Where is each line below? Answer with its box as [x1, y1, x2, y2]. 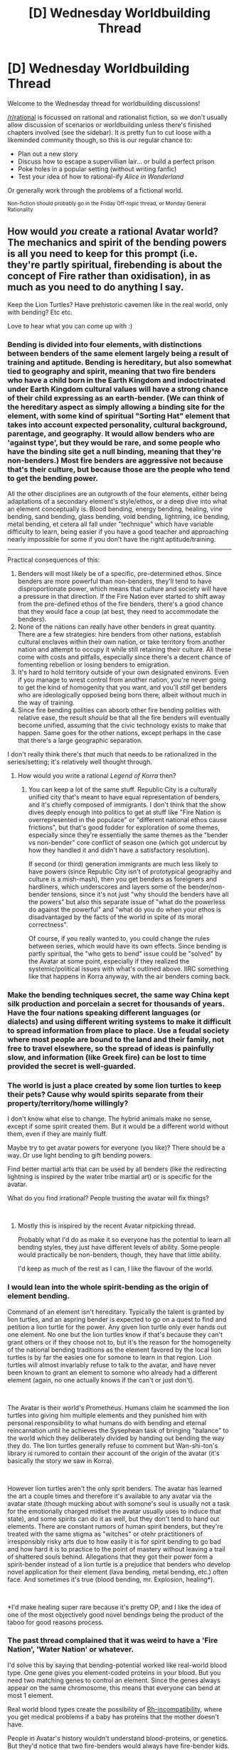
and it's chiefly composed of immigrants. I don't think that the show [28, 801, 226, 809]
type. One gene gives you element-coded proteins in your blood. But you [7, 1668, 221, 1676]
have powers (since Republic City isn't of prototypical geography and [28, 867, 232, 876]
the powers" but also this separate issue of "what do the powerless [28, 898, 225, 906]
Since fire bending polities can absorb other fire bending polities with [17, 706, 221, 714]
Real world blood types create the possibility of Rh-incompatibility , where [7, 1704, 223, 1714]
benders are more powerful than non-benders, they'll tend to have [17, 577, 212, 586]
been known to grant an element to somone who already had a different [7, 1368, 218, 1377]
